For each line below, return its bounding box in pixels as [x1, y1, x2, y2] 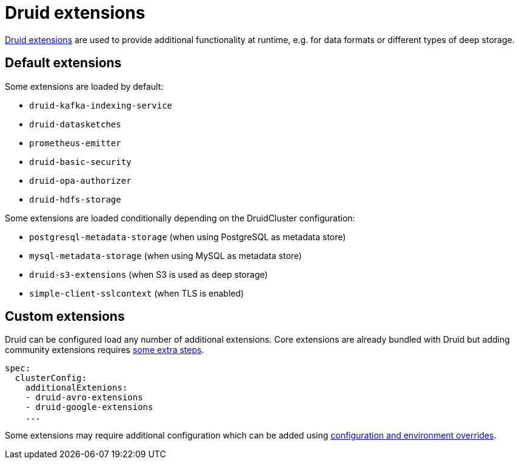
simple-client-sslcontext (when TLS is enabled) [29, 287, 244, 298]
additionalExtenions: [25, 383, 128, 393]
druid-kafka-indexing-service [29, 100, 173, 110]
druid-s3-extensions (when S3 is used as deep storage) [29, 269, 268, 280]
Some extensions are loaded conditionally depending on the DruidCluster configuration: [5, 212, 355, 223]
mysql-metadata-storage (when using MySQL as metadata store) [29, 250, 302, 261]
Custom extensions [5, 309, 125, 324]
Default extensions [5, 55, 122, 71]
